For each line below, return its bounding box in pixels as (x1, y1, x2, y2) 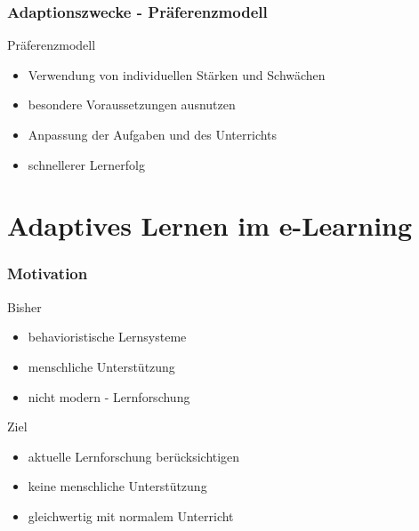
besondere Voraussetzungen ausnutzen (28, 95, 236, 114)
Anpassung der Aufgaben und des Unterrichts (28, 125, 278, 143)
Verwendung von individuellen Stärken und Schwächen (28, 65, 326, 84)
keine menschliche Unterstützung (28, 477, 207, 495)
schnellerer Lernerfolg (28, 155, 145, 173)
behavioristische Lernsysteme (28, 327, 187, 346)
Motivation (7, 262, 88, 285)
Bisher (7, 297, 42, 316)
